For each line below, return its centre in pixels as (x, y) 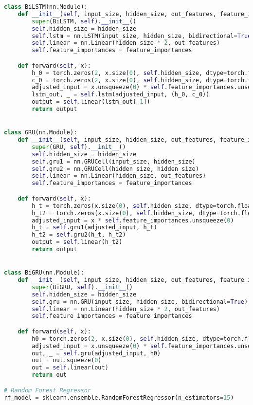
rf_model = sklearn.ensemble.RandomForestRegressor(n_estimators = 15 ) (119, 397)
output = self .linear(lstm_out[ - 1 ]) (91, 102)
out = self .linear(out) (70, 368)
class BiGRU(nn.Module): (44, 273)
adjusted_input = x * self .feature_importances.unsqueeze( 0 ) (133, 220)
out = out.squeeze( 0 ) (67, 360)
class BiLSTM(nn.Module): (46, 7)
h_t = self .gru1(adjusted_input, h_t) (95, 228)
